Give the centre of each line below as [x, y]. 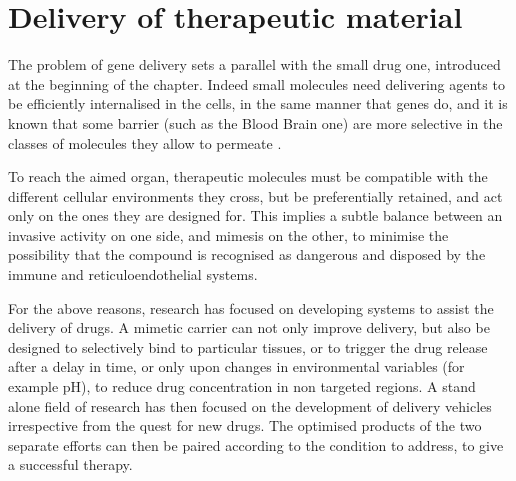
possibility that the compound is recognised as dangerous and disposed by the [247, 254]
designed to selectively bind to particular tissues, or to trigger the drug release [248, 346]
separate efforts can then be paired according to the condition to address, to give [256, 444]
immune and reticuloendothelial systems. [133, 274]
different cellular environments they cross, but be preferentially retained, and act [255, 195]
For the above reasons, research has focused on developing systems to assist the [251, 307]
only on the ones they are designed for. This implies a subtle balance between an [255, 215]
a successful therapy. [70, 464]
